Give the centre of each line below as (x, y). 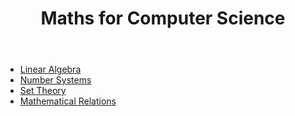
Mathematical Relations (68, 101)
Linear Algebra (50, 69)
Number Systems (55, 80)
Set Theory (43, 91)
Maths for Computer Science (163, 18)
